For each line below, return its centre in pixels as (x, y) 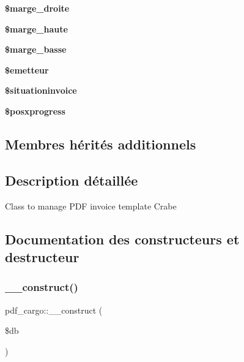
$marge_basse (36, 49)
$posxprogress (35, 111)
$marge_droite (37, 8)
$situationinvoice (41, 90)
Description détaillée (72, 180)
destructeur (42, 256)
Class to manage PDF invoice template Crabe (91, 206)
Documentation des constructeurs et (122, 239)
